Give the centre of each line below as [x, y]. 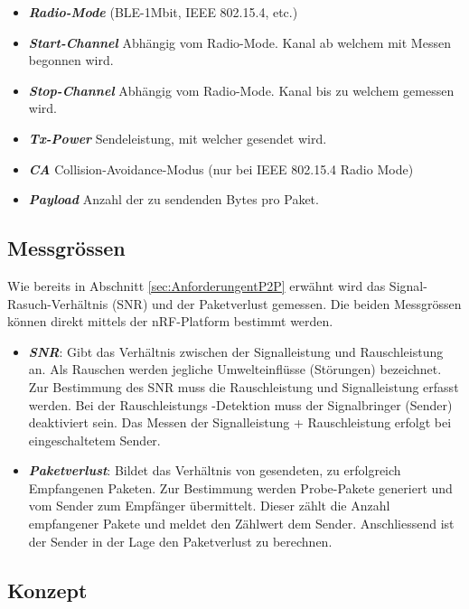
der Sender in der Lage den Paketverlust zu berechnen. [180, 541]
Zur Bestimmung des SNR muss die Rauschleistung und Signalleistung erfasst [244, 386]
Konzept [47, 590]
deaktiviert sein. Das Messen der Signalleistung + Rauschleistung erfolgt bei [240, 422]
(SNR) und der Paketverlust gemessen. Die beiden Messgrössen [286, 303]
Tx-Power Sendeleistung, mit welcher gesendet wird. [178, 138]
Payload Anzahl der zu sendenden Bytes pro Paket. [174, 199]
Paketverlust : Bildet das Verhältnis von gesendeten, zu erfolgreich [215, 470]
